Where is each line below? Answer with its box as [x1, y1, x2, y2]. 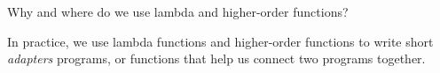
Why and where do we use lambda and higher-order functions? [7, 3, 349, 20]
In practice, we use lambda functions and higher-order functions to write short [7, 32, 434, 50]
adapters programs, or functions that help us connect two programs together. [7, 49, 426, 68]
